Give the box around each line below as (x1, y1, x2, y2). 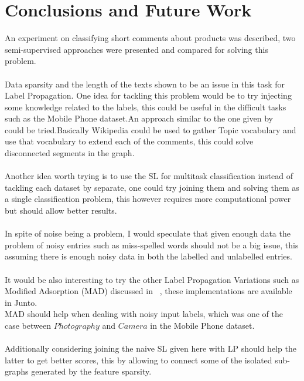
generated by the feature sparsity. (31, 365, 152, 377)
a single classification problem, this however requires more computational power (5, 193, 291, 205)
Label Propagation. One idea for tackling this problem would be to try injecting (5, 89, 292, 102)
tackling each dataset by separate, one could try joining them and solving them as (5, 181, 299, 193)
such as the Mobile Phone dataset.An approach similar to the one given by (5, 112, 273, 124)
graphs (5, 365, 29, 377)
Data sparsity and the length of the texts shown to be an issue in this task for (5, 77, 285, 90)
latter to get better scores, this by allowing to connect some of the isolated (5, 353, 272, 366)
